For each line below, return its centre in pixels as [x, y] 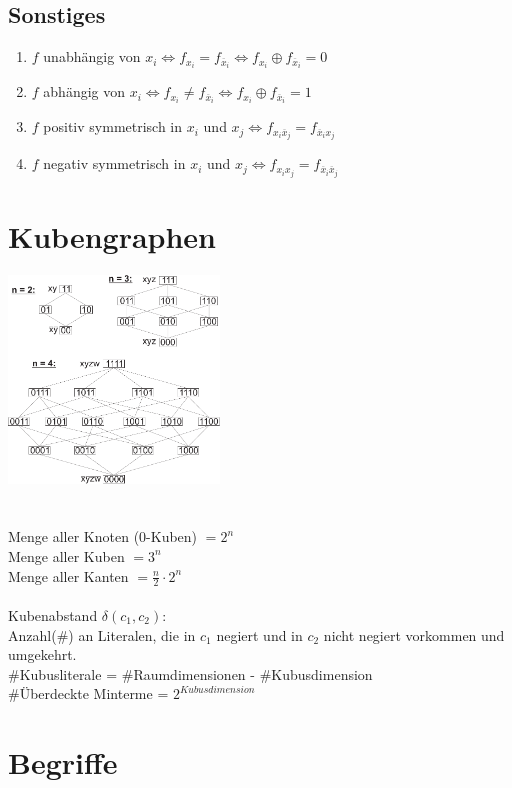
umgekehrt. [42, 654]
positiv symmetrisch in [113, 126]
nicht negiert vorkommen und [414, 634]
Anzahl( [32, 634]
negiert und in [259, 634]
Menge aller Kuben [66, 555]
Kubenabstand [53, 615]
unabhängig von [92, 56]
